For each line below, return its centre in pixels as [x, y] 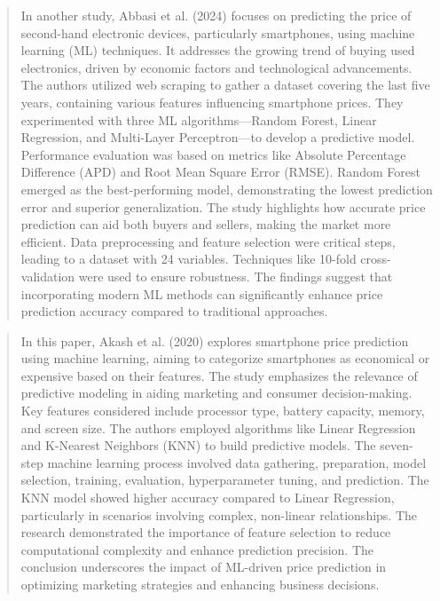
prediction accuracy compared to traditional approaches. [174, 311]
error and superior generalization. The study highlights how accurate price [223, 206]
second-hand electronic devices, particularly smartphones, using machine [218, 32]
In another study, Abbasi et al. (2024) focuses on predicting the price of [216, 15]
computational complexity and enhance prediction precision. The [197, 549]
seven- [397, 445]
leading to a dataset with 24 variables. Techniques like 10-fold [189, 259]
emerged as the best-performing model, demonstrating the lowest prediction [227, 189]
